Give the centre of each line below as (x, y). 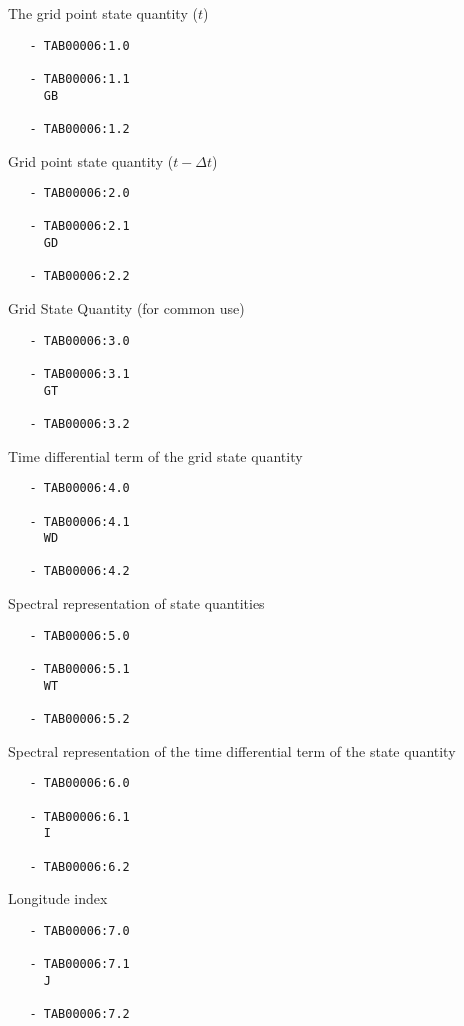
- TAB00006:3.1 (79, 373)
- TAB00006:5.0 (79, 635)
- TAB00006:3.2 (79, 423)
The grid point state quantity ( (103, 13)
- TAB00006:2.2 (79, 276)
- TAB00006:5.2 (79, 719)
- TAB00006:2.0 (79, 193)
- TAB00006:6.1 (79, 816)
